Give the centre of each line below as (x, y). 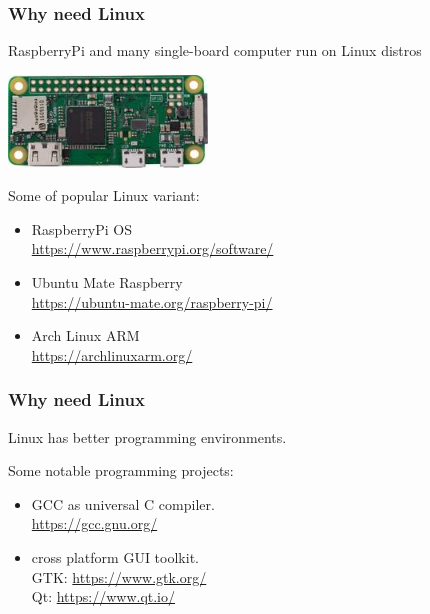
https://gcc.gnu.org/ (94, 523)
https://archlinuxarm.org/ (112, 354)
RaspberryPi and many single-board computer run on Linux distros (215, 50)
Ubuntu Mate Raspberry (107, 281)
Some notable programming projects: (121, 470)
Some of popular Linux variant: (104, 195)
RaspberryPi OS (81, 228)
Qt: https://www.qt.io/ (103, 596)
